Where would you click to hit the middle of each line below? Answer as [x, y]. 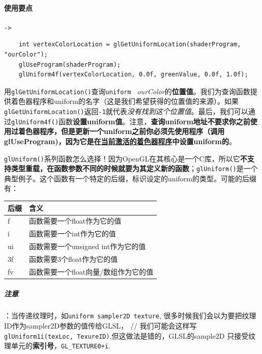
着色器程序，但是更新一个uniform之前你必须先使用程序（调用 [121, 131]
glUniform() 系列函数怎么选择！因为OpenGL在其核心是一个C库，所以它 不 [126, 158]
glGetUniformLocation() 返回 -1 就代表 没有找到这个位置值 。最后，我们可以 [126, 111]
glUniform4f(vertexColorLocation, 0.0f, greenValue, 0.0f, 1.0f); [133, 75]
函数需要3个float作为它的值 [74, 258]
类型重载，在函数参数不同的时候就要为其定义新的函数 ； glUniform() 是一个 [134, 168]
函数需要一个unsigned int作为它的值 [88, 246]
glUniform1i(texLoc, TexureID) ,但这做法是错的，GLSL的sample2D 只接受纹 [130, 335]
